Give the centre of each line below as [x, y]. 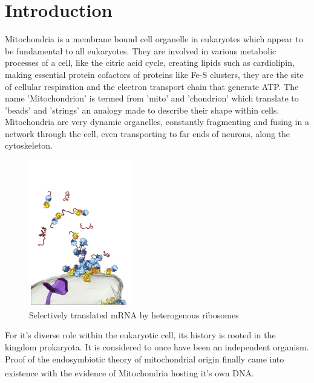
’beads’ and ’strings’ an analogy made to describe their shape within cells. [142, 110]
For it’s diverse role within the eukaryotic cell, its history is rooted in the [140, 335]
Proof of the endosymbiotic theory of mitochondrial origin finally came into [145, 359]
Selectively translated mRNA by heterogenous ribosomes [134, 314]
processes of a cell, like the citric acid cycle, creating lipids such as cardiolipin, [150, 63]
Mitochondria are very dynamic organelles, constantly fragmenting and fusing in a [157, 122]
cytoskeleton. [29, 145]
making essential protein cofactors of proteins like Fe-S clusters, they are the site [154, 74]
